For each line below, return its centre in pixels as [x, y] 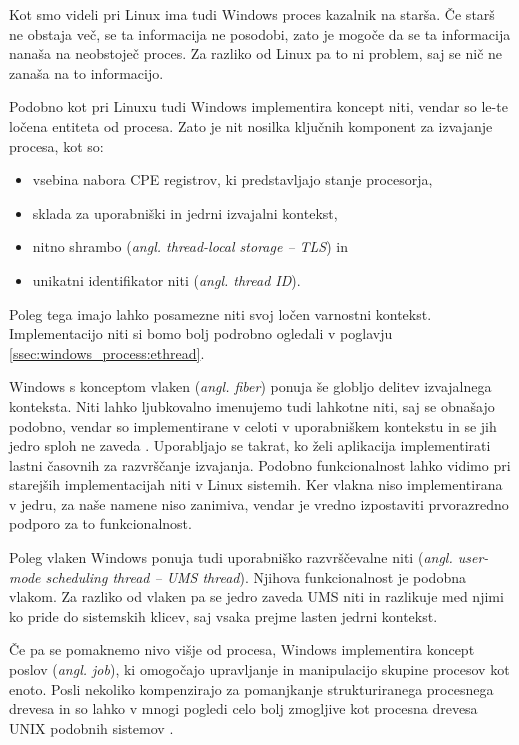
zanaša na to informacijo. [86, 72]
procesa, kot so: [56, 145]
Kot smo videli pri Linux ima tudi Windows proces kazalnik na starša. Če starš [252, 14]
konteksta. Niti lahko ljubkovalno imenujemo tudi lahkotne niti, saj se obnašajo [252, 405]
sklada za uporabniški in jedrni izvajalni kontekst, [185, 212]
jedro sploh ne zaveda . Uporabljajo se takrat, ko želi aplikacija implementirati [250, 445]
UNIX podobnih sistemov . [91, 727]
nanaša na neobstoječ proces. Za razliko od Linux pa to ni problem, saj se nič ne [256, 53]
